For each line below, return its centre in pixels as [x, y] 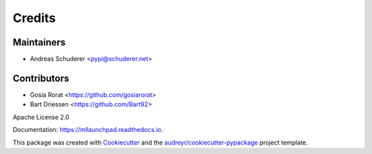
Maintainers [39, 42]
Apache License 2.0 [41, 117]
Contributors [41, 78]
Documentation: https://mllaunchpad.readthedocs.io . [88, 130]
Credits [34, 18]
